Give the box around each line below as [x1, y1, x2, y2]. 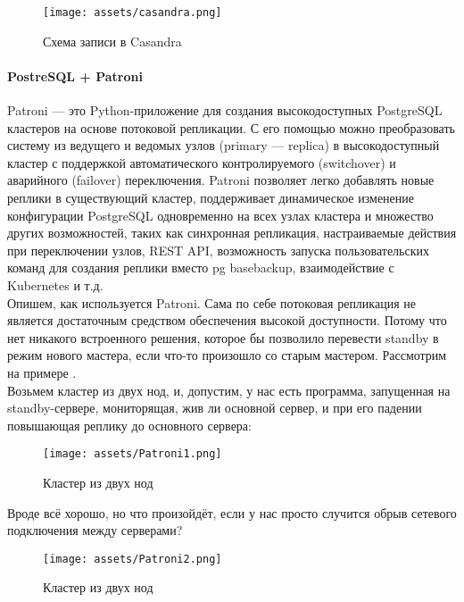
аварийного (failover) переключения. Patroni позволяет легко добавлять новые [7, 171, 435, 189]
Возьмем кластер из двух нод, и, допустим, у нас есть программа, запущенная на [7, 380, 451, 399]
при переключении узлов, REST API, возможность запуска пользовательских [7, 240, 429, 259]
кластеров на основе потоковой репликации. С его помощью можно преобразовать [7, 118, 455, 137]
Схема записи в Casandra [43, 31, 182, 50]
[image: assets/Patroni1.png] [43, 447, 222, 461]
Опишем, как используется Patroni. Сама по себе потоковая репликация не [7, 293, 416, 312]
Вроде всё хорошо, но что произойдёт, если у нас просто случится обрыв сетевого [7, 503, 457, 522]
